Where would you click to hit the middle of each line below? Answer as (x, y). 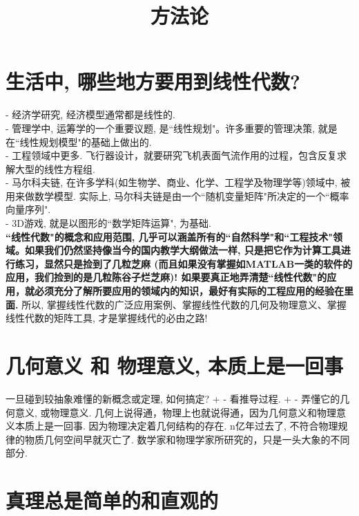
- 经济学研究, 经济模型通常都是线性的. (90, 114)
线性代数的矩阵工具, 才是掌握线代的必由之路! (107, 318)
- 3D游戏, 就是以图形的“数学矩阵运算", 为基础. (108, 223)
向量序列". (28, 209)
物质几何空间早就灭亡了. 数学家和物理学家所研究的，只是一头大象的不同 (187, 439)
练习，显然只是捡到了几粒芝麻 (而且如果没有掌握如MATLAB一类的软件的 (184, 263)
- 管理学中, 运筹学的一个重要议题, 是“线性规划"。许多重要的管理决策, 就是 (172, 128)
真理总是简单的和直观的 (112, 500)
